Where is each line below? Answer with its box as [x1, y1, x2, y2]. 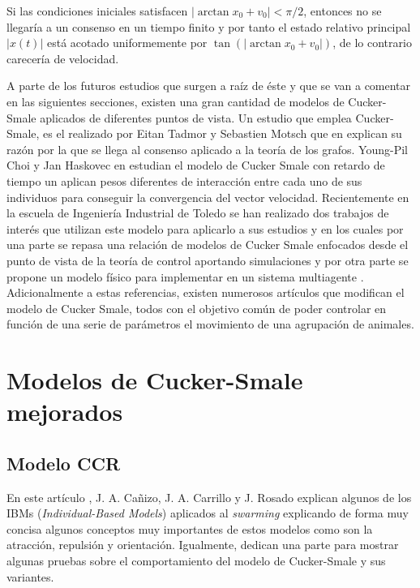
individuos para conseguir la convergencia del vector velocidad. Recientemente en [6, 188, 409, 205]
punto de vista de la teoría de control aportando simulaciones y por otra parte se [6, 251, 409, 268]
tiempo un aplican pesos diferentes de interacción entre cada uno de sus [6, 172, 362, 189]
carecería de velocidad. [6, 49, 119, 67]
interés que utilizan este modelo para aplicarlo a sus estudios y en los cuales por [6, 220, 404, 237]
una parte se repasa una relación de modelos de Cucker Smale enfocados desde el [6, 236, 409, 253]
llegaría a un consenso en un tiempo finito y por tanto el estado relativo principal [6, 18, 411, 35]
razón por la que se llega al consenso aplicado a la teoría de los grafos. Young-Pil [6, 140, 408, 157]
